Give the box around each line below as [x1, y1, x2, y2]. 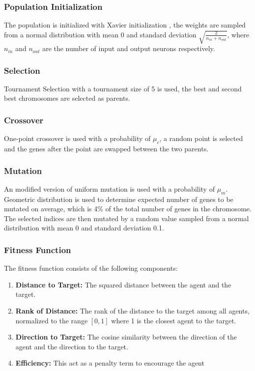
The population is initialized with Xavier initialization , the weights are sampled [4, 20, 246, 30]
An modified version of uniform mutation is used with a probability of [4, 183, 215, 194]
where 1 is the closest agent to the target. [111, 315, 236, 325]
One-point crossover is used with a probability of [4, 133, 151, 143]
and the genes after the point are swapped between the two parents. [4, 143, 209, 154]
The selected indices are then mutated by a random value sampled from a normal [4, 213, 249, 223]
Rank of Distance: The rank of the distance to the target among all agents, [15, 306, 250, 316]
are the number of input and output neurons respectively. [42, 43, 215, 54]
